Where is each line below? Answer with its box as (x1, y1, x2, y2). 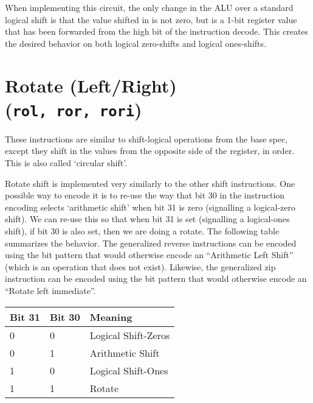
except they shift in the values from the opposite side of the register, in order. (5, 144, 295, 157)
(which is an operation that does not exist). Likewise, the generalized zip (5, 260, 276, 273)
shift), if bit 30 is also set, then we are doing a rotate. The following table (5, 224, 280, 237)
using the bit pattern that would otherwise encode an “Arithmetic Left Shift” (5, 248, 294, 261)
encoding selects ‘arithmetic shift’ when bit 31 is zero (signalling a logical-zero (5, 200, 296, 213)
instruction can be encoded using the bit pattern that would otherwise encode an (5, 272, 307, 285)
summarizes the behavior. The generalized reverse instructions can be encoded (5, 236, 297, 249)
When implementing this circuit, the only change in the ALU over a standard (5, 1, 294, 13)
